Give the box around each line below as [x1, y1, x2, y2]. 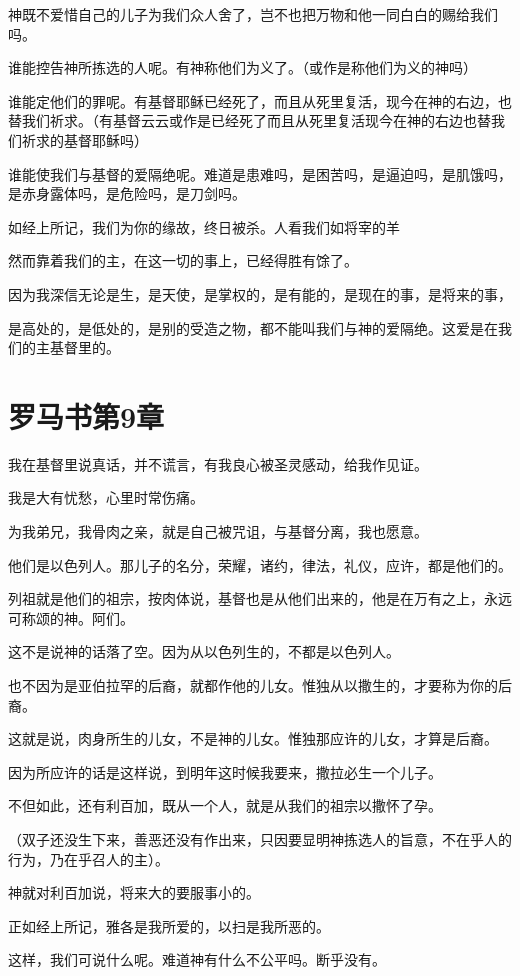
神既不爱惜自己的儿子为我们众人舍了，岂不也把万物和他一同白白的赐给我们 [8, 4, 498, 24]
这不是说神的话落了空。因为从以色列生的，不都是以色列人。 [8, 641, 400, 662]
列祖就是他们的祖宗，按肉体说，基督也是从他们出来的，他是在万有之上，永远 [8, 588, 512, 609]
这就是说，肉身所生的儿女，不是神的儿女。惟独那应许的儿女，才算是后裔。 [8, 728, 498, 749]
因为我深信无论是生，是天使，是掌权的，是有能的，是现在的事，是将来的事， [8, 283, 512, 304]
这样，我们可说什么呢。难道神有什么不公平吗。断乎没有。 [8, 949, 386, 970]
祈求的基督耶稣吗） [21, 129, 148, 150]
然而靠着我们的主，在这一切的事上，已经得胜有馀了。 [8, 250, 358, 271]
